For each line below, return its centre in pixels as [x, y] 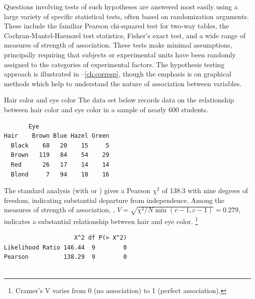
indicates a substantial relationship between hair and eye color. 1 [101, 220]
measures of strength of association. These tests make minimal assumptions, [118, 45]
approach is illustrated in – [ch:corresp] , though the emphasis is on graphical [118, 74]
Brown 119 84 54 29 [60, 155]
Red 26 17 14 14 [60, 164]
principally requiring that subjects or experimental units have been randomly [120, 54]
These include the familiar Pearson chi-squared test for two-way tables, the [116, 26]
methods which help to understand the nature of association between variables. [123, 83]
